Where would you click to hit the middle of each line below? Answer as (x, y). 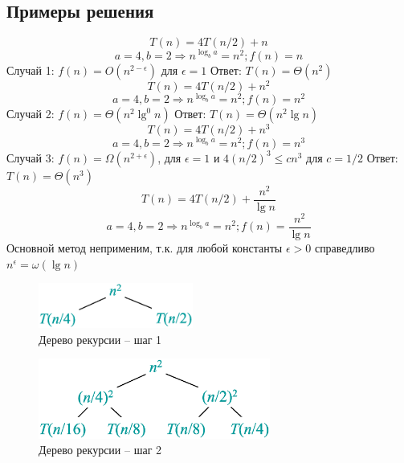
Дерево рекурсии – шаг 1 (100, 339)
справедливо (345, 248)
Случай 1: (31, 70)
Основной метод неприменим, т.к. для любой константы (145, 248)
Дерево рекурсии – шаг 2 (100, 450)
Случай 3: (31, 157)
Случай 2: (31, 114)
